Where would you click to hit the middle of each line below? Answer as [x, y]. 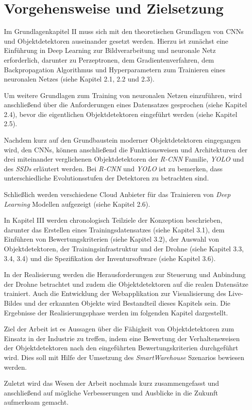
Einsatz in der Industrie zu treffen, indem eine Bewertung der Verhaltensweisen [122, 338]
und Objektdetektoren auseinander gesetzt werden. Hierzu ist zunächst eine [116, 41]
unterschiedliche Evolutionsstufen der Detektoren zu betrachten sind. [107, 178]
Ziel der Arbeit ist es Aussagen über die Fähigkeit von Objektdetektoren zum [119, 329]
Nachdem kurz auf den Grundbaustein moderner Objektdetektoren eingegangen [122, 140]
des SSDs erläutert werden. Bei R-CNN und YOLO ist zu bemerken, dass [113, 168]
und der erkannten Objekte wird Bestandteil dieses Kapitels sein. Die [127, 303]
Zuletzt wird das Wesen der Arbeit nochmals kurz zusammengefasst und [112, 383]
